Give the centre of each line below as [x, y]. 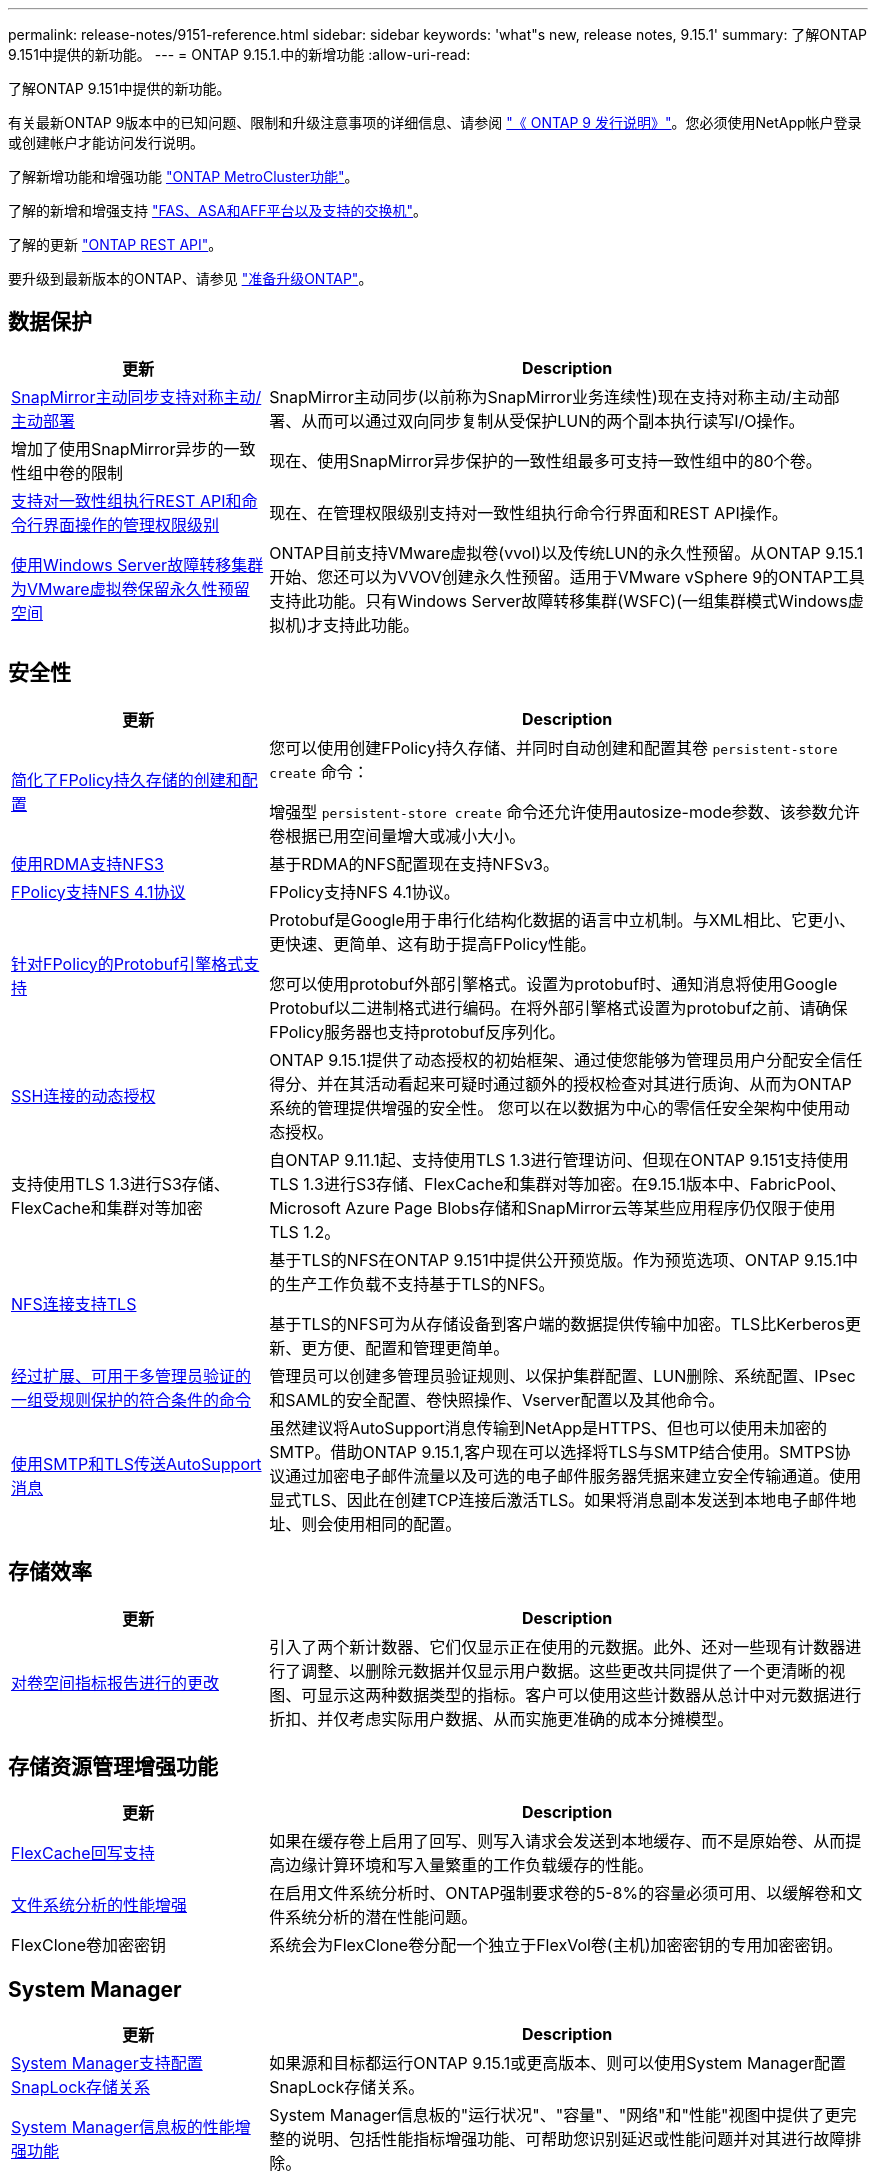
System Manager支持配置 [107, 2063]
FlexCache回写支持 [83, 1853]
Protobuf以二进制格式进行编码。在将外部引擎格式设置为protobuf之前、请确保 [558, 1007]
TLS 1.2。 [305, 1231]
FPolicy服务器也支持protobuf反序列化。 [417, 1031]
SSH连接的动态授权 [83, 1095]
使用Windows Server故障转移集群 [137, 564]
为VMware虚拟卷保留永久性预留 [130, 588]
